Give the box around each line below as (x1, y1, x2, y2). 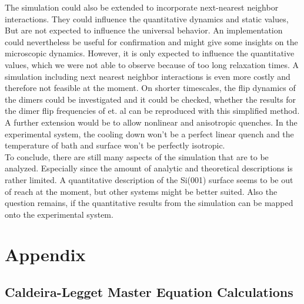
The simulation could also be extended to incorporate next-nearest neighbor (5, 1, 279, 13)
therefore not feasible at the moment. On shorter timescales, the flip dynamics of (5, 82, 296, 94)
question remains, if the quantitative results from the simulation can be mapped (5, 197, 293, 209)
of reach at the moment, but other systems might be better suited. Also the (5, 185, 278, 197)
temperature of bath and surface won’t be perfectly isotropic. (5, 139, 225, 151)
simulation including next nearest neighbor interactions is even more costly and (5, 70, 290, 82)
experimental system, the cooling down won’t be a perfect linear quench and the (5, 127, 294, 140)
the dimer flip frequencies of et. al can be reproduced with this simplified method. (5, 104, 300, 117)
